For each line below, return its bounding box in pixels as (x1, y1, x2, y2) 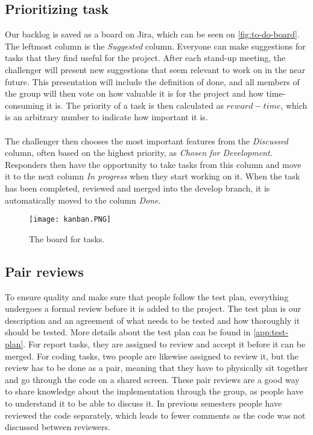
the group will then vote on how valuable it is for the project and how (5, 87, 264, 100)
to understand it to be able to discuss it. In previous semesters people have (5, 396, 282, 409)
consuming (5, 98, 44, 111)
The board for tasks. (29, 232, 105, 245)
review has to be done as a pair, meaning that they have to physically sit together (5, 361, 308, 374)
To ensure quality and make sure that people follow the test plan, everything (5, 290, 289, 303)
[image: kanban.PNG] (29, 215, 112, 224)
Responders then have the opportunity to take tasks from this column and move (5, 158, 302, 170)
